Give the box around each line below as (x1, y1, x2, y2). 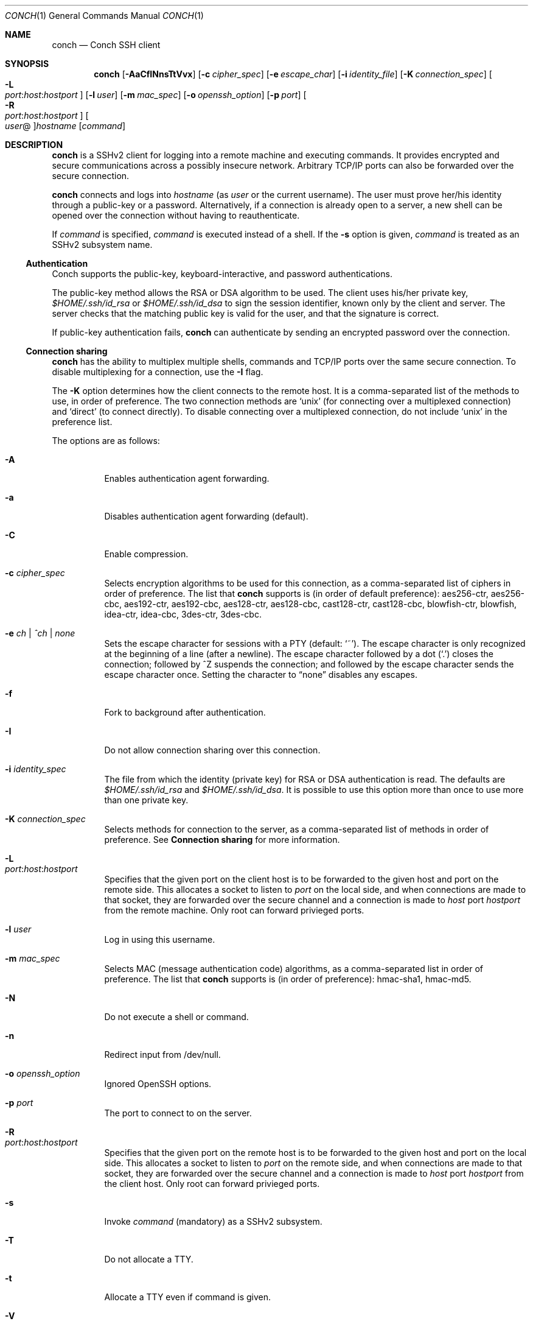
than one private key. (104, 795, 189, 805)
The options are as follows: (52, 435, 160, 446)
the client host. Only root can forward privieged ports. (104, 1178, 320, 1189)
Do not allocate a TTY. (104, 1254, 193, 1264)
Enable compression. (104, 549, 189, 559)
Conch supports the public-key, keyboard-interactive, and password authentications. (52, 269, 392, 279)
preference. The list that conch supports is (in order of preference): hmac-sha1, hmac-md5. (104, 974, 472, 984)
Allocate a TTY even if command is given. (104, 1292, 271, 1302)
